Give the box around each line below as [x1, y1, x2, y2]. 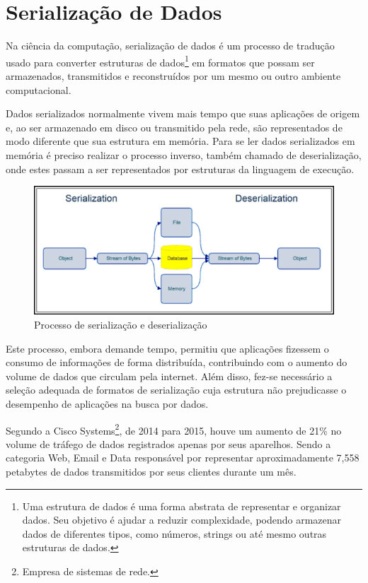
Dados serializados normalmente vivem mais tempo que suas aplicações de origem [6, 106, 360, 121]
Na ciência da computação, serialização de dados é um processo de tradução [6, 38, 335, 53]
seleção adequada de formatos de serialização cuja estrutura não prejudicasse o [6, 382, 347, 397]
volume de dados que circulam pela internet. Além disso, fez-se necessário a [6, 368, 333, 383]
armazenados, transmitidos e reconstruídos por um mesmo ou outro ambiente [6, 68, 341, 83]
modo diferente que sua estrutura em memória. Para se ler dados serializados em [6, 134, 355, 148]
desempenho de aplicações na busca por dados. [6, 396, 209, 411]
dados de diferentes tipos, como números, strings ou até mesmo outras [22, 526, 327, 541]
